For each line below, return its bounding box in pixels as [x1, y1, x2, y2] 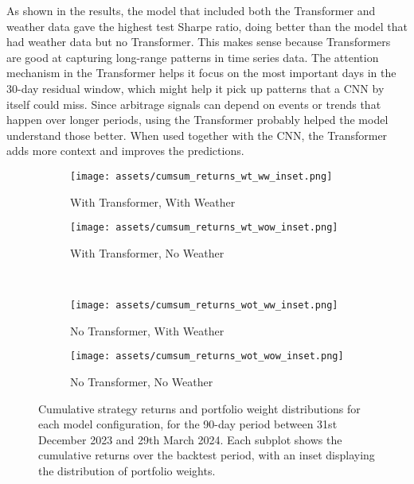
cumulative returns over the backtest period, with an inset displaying [38, 447, 375, 463]
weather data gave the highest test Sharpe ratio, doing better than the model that [6, 17, 408, 34]
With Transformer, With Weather [70, 193, 236, 210]
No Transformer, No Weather [70, 373, 213, 389]
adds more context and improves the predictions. [6, 142, 244, 159]
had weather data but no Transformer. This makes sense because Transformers [6, 33, 391, 50]
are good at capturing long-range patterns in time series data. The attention [6, 48, 379, 65]
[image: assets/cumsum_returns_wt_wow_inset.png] [70, 222, 338, 234]
